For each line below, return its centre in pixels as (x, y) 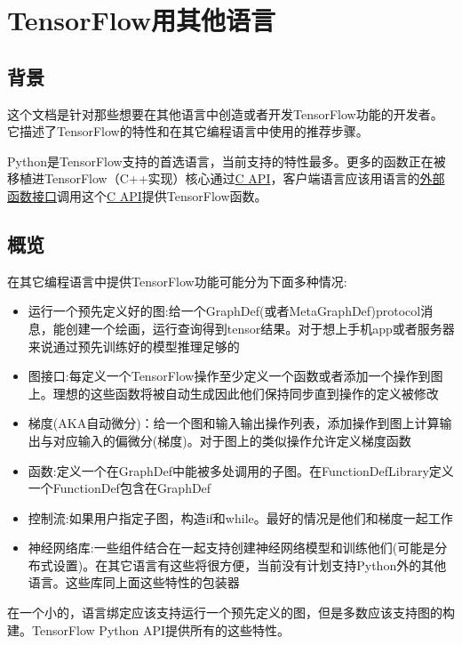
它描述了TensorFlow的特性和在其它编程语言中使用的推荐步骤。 (188, 131)
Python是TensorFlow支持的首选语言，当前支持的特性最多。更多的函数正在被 (227, 161)
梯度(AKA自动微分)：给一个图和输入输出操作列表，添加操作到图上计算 (234, 423)
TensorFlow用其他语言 (142, 20)
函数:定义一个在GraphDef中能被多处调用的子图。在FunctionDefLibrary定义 (241, 470)
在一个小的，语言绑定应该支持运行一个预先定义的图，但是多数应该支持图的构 (231, 613)
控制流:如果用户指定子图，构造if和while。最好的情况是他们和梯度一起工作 (240, 517)
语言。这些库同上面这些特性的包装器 (134, 582)
